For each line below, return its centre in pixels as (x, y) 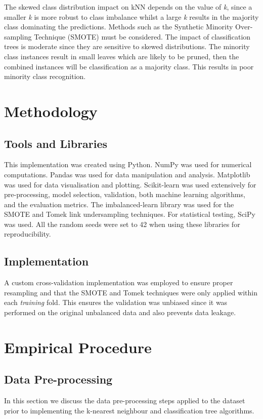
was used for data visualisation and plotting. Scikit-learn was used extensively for (130, 184)
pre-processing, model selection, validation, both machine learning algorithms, (125, 194)
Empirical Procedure (78, 347)
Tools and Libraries (56, 143)
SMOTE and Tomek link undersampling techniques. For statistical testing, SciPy (130, 214)
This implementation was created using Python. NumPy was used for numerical (128, 164)
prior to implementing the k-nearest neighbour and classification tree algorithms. (129, 410)
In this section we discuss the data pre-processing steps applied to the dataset (125, 401)
